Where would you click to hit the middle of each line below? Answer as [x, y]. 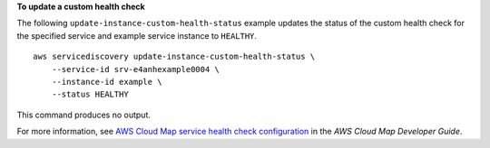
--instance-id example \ [107, 82]
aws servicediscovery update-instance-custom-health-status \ [174, 57]
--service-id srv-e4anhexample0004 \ [135, 69]
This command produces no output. [84, 115]
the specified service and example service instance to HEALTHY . [137, 35]
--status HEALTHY [90, 94]
